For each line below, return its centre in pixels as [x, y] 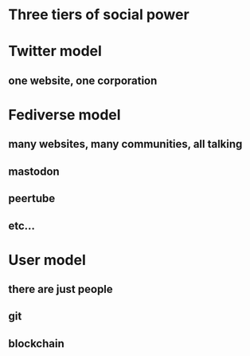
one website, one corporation [83, 80]
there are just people [61, 289]
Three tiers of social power [99, 15]
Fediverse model [64, 115]
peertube [32, 198]
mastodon [34, 171]
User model [47, 260]
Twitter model [55, 51]
